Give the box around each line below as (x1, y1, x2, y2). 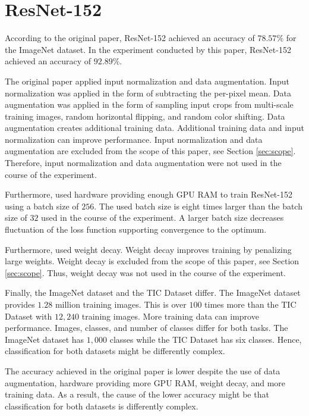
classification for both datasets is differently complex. (5, 399, 198, 412)
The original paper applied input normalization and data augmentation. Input (5, 74, 289, 87)
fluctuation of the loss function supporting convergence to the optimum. (5, 223, 267, 236)
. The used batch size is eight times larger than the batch (94, 199, 302, 212)
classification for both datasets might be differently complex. (5, 345, 225, 357)
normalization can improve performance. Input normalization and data (5, 133, 263, 145)
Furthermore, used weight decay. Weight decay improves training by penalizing (5, 243, 292, 255)
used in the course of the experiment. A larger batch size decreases (41, 211, 284, 224)
